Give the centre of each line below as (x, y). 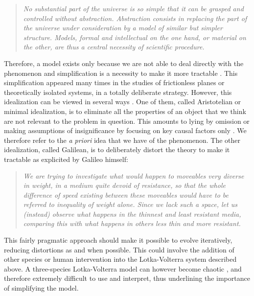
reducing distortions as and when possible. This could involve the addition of (119, 249)
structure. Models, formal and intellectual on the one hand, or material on (135, 37)
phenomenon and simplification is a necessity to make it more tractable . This (121, 73)
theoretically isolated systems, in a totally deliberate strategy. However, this (118, 92)
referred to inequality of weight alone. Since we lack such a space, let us (130, 204)
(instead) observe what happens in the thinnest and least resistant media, (132, 214)
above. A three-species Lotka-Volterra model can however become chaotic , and (123, 268)
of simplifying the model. (41, 288)
